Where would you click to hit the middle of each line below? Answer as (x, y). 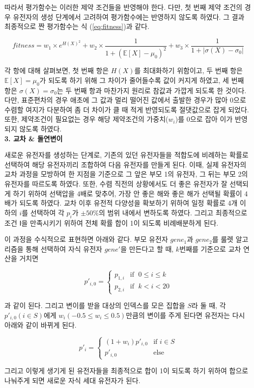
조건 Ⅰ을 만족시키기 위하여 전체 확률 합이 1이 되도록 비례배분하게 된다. (112, 222)
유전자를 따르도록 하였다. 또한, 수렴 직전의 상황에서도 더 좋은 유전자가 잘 (116, 183)
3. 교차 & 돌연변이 (34, 138)
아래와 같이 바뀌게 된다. (41, 325)
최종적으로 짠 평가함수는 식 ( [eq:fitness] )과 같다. (77, 26)
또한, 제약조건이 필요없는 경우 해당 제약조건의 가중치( (86, 119)
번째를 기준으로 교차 (210, 248)
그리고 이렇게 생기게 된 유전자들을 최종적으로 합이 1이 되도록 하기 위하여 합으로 (127, 371)
